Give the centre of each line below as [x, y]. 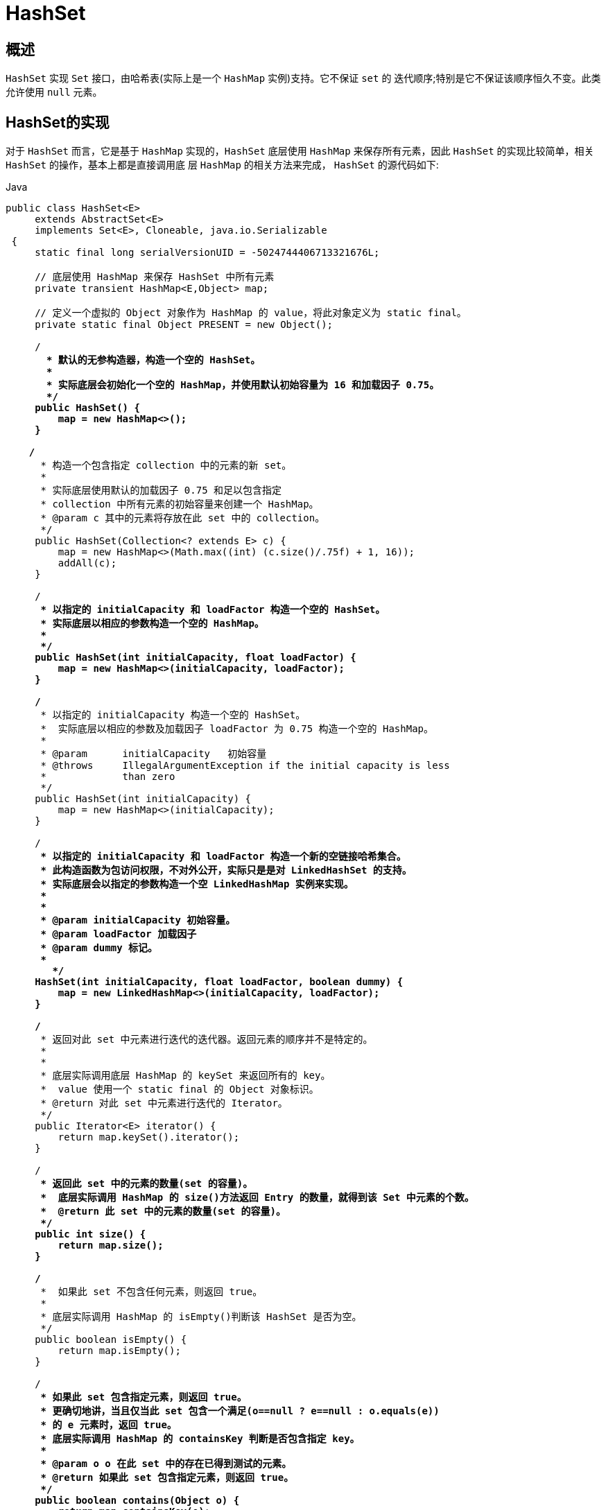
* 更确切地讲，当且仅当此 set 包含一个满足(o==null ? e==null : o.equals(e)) [240, 1411]
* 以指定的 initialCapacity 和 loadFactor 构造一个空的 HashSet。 [213, 610]
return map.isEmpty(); [119, 1351]
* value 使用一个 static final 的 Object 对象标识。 [180, 1090]
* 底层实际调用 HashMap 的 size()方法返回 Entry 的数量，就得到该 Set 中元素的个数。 [257, 1198]
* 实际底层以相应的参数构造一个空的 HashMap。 [152, 624]
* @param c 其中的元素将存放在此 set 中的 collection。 [183, 518]
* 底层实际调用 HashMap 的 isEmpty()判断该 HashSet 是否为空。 [201, 1317]
